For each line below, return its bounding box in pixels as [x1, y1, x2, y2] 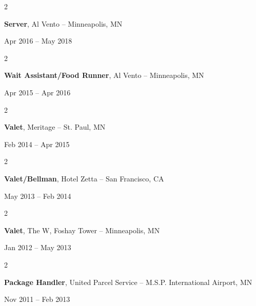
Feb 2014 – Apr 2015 [4, 138, 70, 149]
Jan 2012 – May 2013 [4, 242, 71, 253]
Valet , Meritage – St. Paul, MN [4, 121, 106, 132]
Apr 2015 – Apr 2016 [4, 87, 71, 97]
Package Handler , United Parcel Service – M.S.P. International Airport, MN [4, 276, 252, 287]
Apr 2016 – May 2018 [4, 35, 72, 46]
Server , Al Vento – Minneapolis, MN [4, 18, 123, 29]
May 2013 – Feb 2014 [4, 190, 71, 201]
